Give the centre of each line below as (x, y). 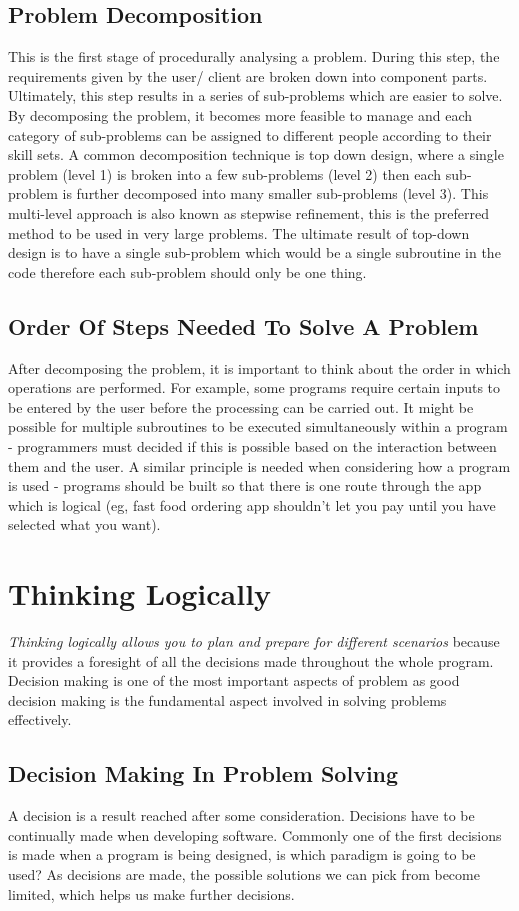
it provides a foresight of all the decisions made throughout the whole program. (251, 660)
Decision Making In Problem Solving (203, 773)
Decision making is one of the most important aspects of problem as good (234, 680)
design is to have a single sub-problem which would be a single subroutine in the (254, 252)
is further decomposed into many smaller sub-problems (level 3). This (275, 193)
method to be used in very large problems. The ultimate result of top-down (239, 232)
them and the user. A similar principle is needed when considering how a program (259, 465)
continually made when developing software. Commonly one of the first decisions (255, 834)
